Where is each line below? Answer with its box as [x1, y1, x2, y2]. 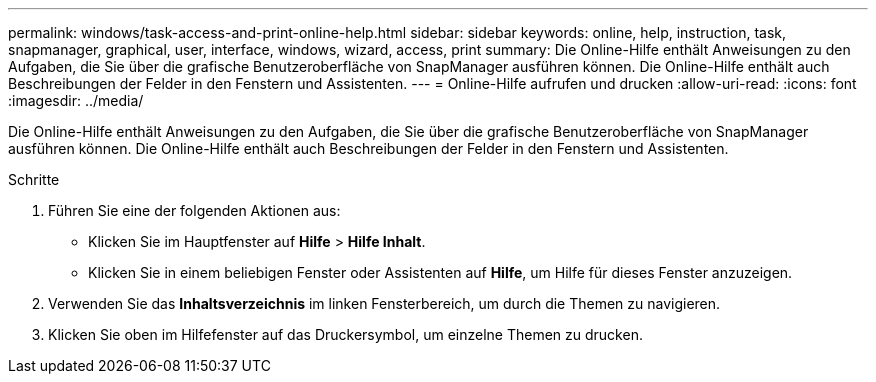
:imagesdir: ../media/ [8, 92, 144, 109]
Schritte [8, 171, 60, 188]
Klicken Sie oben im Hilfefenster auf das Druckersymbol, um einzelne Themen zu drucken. [48, 326, 643, 343]
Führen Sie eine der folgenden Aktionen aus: [48, 202, 341, 219]
